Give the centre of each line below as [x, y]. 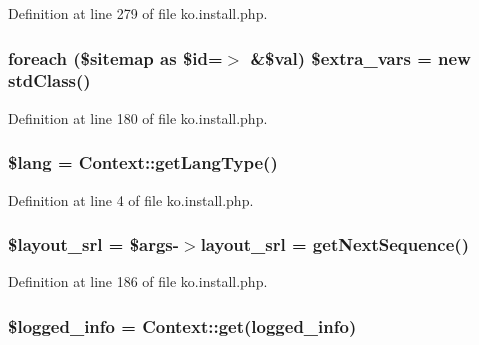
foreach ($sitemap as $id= [115, 57]
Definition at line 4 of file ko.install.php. [131, 199]
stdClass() [49, 80]
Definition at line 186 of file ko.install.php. [138, 281]
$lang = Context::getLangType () [143, 162]
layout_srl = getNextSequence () [334, 244]
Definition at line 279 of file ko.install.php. [138, 13]
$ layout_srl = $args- [94, 244]
